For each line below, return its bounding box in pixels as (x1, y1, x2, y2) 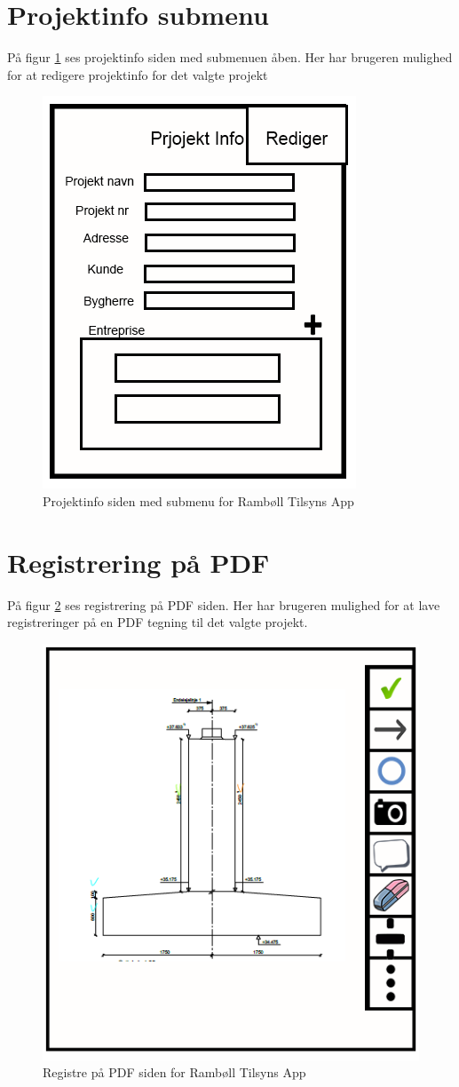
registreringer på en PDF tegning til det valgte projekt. (7, 613, 308, 631)
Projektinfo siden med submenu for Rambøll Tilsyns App (43, 491, 354, 510)
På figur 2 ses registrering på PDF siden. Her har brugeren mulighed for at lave (7, 595, 440, 614)
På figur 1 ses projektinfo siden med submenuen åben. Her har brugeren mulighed (7, 48, 453, 67)
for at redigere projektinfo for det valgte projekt (7, 65, 268, 83)
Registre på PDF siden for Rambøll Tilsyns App (43, 1063, 306, 1082)
